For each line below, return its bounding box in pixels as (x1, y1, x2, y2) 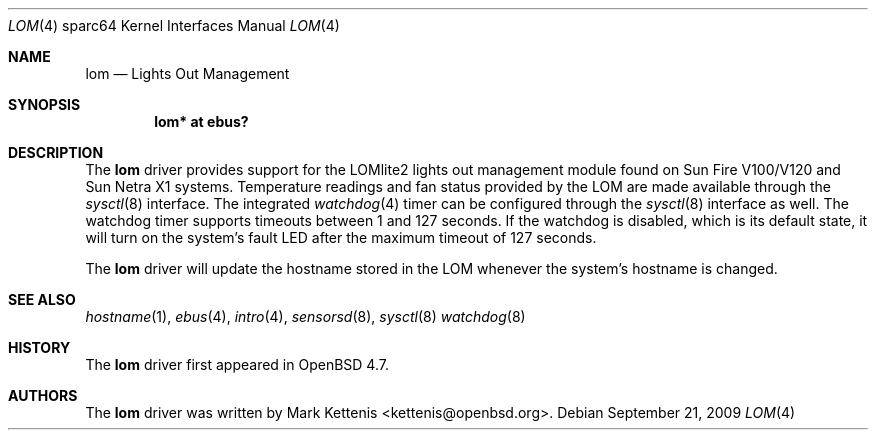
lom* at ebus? (154, 113, 249, 130)
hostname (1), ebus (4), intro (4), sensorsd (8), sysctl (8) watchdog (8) (85, 308, 526, 325)
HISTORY (8, 339, 71, 356)
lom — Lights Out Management (85, 65, 290, 82)
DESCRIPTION (8, 144, 104, 161)
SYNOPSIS (8, 96, 81, 113)
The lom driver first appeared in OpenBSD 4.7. (85, 356, 389, 373)
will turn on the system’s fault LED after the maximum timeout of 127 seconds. (85, 229, 597, 246)
